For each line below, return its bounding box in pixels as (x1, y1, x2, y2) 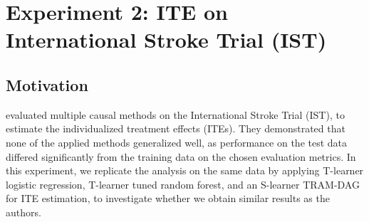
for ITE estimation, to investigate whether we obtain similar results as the (6, 191, 330, 206)
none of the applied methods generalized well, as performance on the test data (6, 134, 348, 149)
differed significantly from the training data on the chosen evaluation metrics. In (6, 149, 356, 164)
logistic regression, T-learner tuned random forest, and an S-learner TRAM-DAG (6, 176, 360, 191)
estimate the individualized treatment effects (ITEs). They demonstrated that (6, 121, 345, 136)
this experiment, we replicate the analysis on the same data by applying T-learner (6, 163, 364, 178)
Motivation (6, 73, 88, 95)
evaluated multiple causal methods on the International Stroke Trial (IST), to (6, 107, 345, 122)
